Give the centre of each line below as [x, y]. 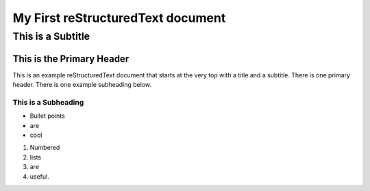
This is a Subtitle [51, 36]
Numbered [45, 148]
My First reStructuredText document [119, 18]
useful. [39, 176]
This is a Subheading [48, 102]
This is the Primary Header [71, 59]
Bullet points [47, 116]
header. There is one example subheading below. [82, 85]
